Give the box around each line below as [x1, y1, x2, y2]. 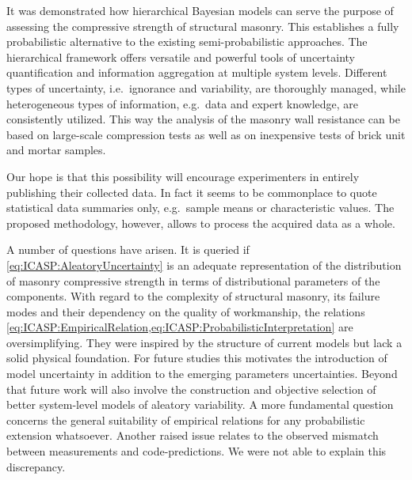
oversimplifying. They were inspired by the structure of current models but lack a [6, 334, 402, 350]
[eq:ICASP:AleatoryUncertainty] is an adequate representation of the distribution [6, 256, 402, 273]
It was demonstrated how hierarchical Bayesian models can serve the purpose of [6, 2, 394, 18]
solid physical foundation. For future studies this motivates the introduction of [6, 350, 387, 366]
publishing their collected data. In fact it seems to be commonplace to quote [6, 183, 377, 200]
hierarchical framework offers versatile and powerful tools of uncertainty [6, 48, 355, 65]
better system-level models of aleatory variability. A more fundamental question [6, 396, 394, 413]
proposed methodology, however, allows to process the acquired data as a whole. [6, 214, 395, 231]
